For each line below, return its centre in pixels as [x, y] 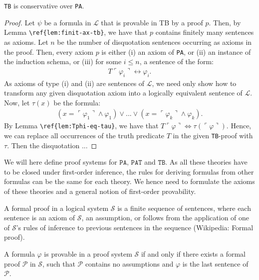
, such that [59, 263]
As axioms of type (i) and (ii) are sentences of [74, 83]
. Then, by [225, 22]
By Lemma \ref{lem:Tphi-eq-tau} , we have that [81, 126]
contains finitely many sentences [205, 32]
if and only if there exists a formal [193, 254]
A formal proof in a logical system [56, 208]
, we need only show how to [194, 83]
